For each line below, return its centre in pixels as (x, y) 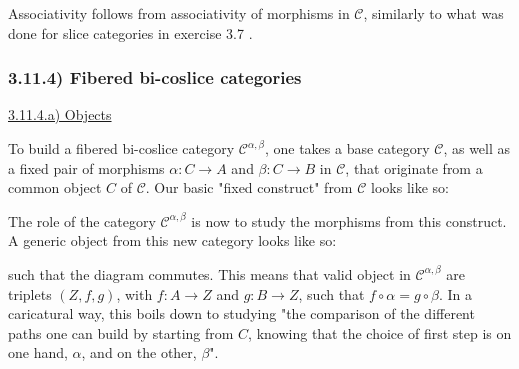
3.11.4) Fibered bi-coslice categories (155, 77)
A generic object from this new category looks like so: (172, 240)
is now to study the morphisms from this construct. (349, 220)
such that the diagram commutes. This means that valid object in (209, 273)
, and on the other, (139, 352)
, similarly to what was (433, 13)
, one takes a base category (347, 148)
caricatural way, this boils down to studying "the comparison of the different (241, 313)
